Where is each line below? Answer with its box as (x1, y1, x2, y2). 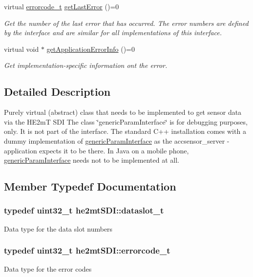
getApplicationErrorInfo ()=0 (46, 43, 135, 54)
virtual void (4, 43, 39, 54)
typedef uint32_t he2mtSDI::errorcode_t (4, 244, 170, 256)
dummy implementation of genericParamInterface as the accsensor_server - (4, 135, 230, 146)
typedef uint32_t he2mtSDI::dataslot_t (4, 204, 164, 216)
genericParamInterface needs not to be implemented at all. (4, 155, 179, 165)
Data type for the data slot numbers (4, 223, 113, 234)
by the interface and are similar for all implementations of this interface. (4, 27, 222, 38)
